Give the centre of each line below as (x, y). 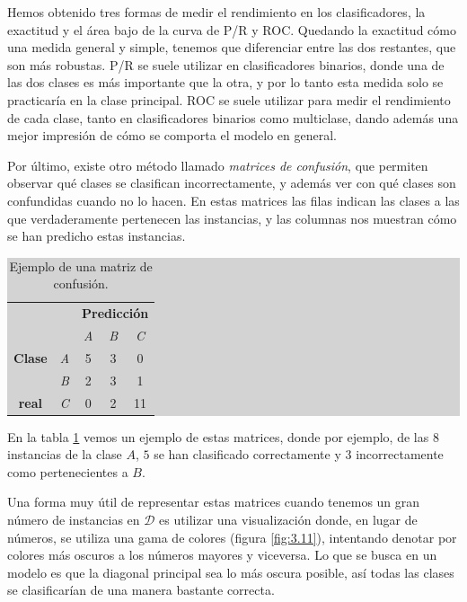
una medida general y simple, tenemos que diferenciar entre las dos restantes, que (232, 47)
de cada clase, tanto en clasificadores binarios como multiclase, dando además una (233, 117)
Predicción (115, 313)
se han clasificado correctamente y (247, 454)
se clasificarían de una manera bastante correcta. (141, 590)
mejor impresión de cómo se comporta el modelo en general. (172, 135)
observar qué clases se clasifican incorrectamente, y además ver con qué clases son (232, 183)
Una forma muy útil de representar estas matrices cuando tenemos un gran (214, 502)
